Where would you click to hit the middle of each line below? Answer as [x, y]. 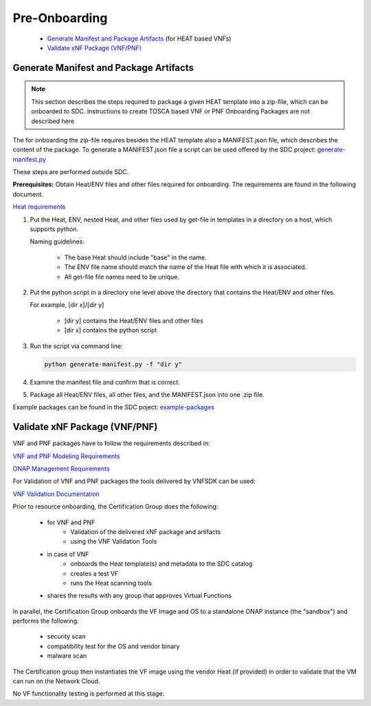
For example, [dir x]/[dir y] [67, 305]
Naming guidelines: [57, 242]
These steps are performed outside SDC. [71, 172]
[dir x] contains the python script [111, 330]
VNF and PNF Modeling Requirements [66, 456]
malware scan [67, 656]
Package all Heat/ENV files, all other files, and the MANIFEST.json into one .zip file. [147, 394]
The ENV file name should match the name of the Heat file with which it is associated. [185, 267]
